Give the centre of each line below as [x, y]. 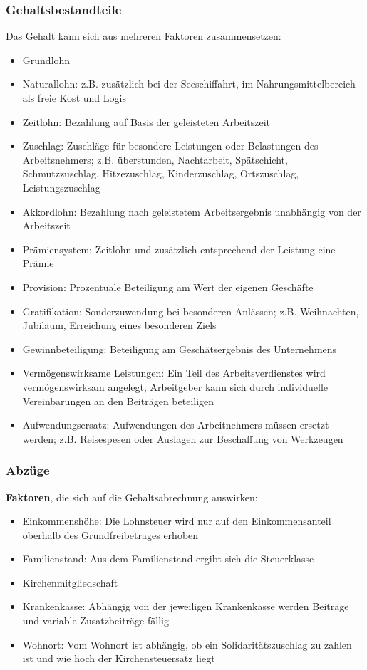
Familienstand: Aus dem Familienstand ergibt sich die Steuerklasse [168, 559]
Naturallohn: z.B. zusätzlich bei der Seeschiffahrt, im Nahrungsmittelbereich [189, 84]
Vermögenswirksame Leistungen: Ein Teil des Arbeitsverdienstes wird [174, 373]
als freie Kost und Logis [74, 98]
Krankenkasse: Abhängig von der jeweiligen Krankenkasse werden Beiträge [186, 606]
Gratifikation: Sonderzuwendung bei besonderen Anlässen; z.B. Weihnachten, [191, 311]
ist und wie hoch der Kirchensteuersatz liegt [119, 658]
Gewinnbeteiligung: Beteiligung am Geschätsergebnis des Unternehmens [180, 349]
